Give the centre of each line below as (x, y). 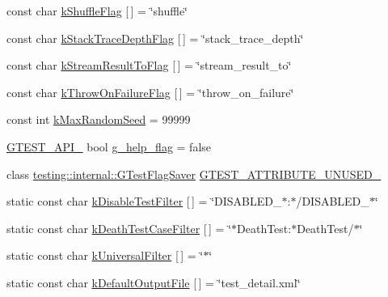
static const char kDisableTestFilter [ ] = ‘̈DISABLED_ (144, 201)
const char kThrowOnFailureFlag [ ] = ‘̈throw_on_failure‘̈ (150, 92)
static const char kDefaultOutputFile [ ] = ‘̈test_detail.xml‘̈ (154, 282)
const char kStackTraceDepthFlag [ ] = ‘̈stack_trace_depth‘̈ (155, 38)
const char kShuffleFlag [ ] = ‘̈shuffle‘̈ (97, 11)
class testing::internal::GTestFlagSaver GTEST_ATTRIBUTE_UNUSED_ (194, 174)
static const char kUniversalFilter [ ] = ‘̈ (105, 255)
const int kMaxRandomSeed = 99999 (99, 119)
